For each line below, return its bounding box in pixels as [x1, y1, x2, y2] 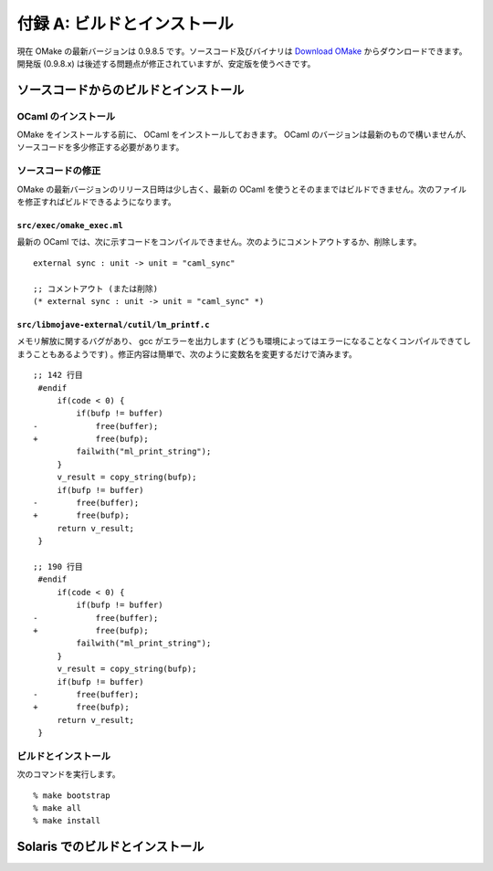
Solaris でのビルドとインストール [16, 839, 205, 855]
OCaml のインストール [16, 110, 116, 122]
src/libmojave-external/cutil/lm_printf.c [16, 320, 210, 330]
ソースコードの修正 [16, 164, 101, 177]
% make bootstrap [33, 790, 110, 801]
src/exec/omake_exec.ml [16, 220, 123, 231]
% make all [33, 803, 82, 813]
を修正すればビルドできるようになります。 [16, 196, 177, 207]
